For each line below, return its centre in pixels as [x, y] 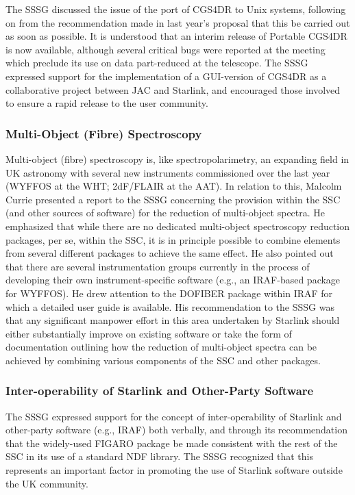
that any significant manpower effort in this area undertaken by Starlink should [173, 320]
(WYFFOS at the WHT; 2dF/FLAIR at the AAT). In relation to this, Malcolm [174, 186]
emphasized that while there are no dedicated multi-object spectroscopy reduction [178, 226]
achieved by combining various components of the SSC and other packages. [163, 360]
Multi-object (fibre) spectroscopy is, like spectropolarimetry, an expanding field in [177, 158]
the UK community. [47, 483]
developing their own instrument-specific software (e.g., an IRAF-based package [173, 280]
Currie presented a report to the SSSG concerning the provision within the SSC [173, 199]
